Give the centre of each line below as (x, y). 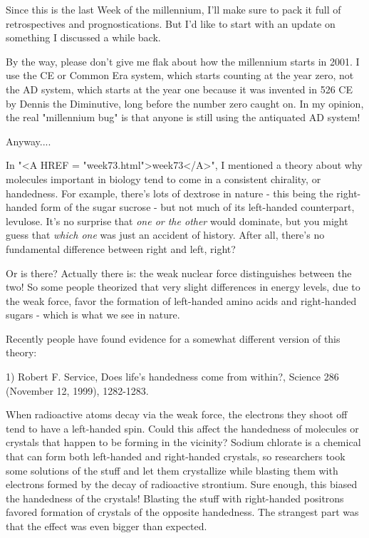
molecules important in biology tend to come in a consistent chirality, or (163, 179)
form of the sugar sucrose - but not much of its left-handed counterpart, (198, 207)
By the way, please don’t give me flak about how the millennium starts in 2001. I (183, 61)
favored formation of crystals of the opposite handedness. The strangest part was (182, 512)
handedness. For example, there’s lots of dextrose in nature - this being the (170, 193)
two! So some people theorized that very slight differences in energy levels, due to (183, 287)
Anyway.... (28, 141)
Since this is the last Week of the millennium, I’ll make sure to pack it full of (173, 9)
